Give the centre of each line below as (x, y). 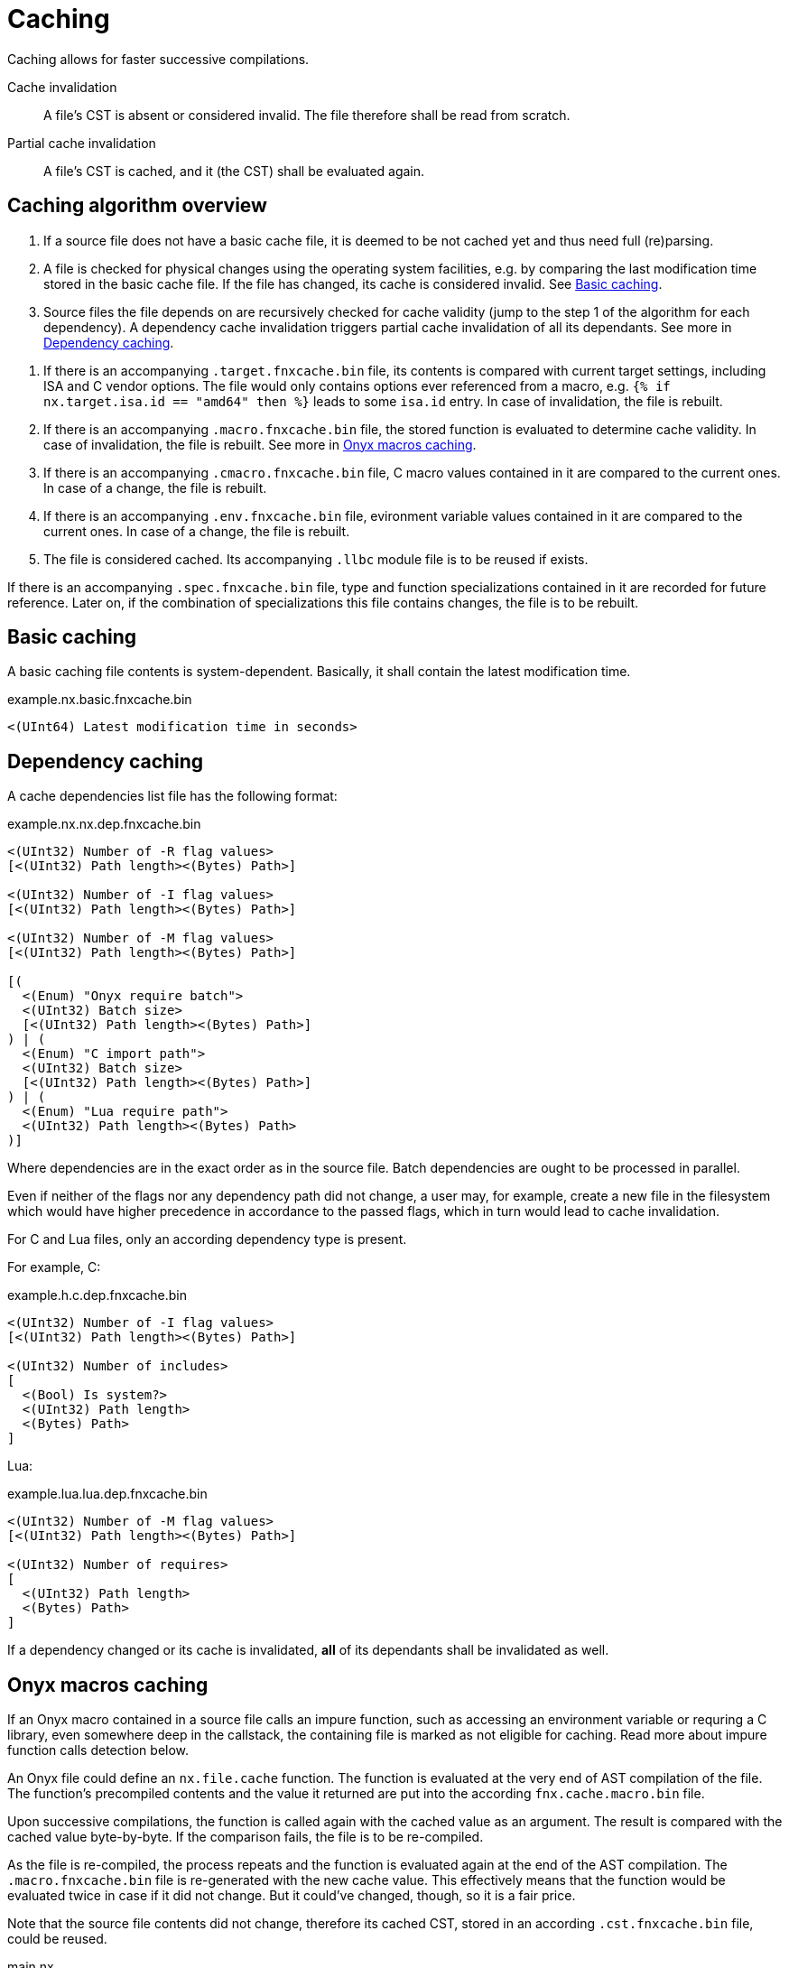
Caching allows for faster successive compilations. (158, 59)
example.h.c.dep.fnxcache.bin (97, 1295)
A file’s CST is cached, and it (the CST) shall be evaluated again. (234, 171)
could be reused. (57, 1939)
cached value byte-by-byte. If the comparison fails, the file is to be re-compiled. (246, 1837)
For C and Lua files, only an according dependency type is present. (207, 1239)
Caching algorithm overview (137, 206)
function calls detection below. (98, 1750)
